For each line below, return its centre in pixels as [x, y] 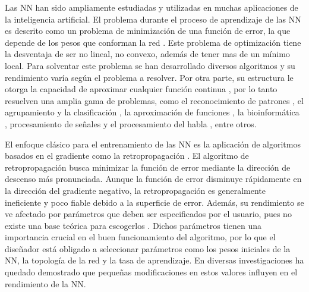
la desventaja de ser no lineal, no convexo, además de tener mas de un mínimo [147, 54]
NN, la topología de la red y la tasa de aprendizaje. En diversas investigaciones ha [154, 260]
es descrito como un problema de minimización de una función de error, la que [148, 31]
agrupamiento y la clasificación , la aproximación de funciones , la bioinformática [152, 112]
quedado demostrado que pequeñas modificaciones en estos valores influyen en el [151, 272]
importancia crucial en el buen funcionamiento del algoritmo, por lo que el [140, 237]
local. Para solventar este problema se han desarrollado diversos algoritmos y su [150, 65]
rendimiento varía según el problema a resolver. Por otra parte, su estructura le [149, 77]
